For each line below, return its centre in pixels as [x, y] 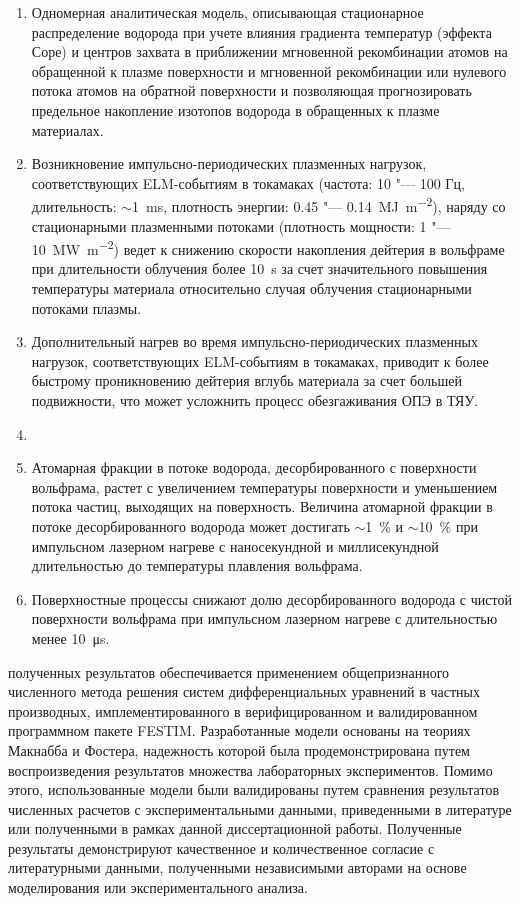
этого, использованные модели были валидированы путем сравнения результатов [253, 789]
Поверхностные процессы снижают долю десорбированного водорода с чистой [271, 598]
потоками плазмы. [86, 307]
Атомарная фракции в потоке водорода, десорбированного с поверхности [254, 467]
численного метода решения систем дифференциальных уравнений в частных [244, 691]
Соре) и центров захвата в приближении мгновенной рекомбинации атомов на [269, 51]
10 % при [448, 525]
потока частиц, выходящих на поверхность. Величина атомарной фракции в [262, 506]
